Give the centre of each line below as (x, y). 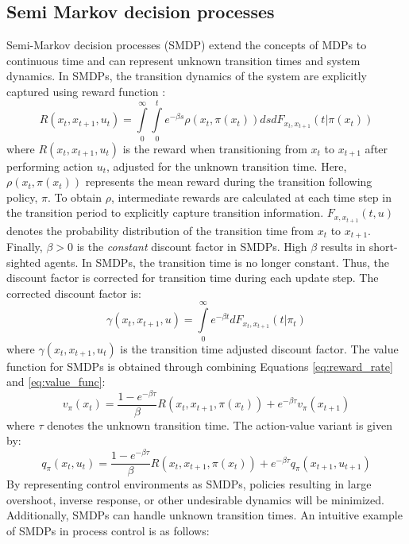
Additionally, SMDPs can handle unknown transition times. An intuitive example (204, 515)
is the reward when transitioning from (215, 148)
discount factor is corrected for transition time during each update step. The (193, 278)
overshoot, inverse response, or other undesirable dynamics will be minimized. (195, 499)
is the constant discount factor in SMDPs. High (192, 247)
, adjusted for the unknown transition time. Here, (227, 166)
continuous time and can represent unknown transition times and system (183, 60)
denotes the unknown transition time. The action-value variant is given (220, 424)
